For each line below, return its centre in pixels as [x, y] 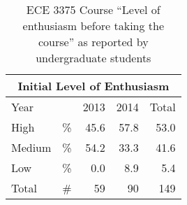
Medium [31, 147]
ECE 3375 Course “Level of [93, 9]
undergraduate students [93, 58]
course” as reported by [93, 42]
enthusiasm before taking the [93, 26]
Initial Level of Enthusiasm [93, 86]
